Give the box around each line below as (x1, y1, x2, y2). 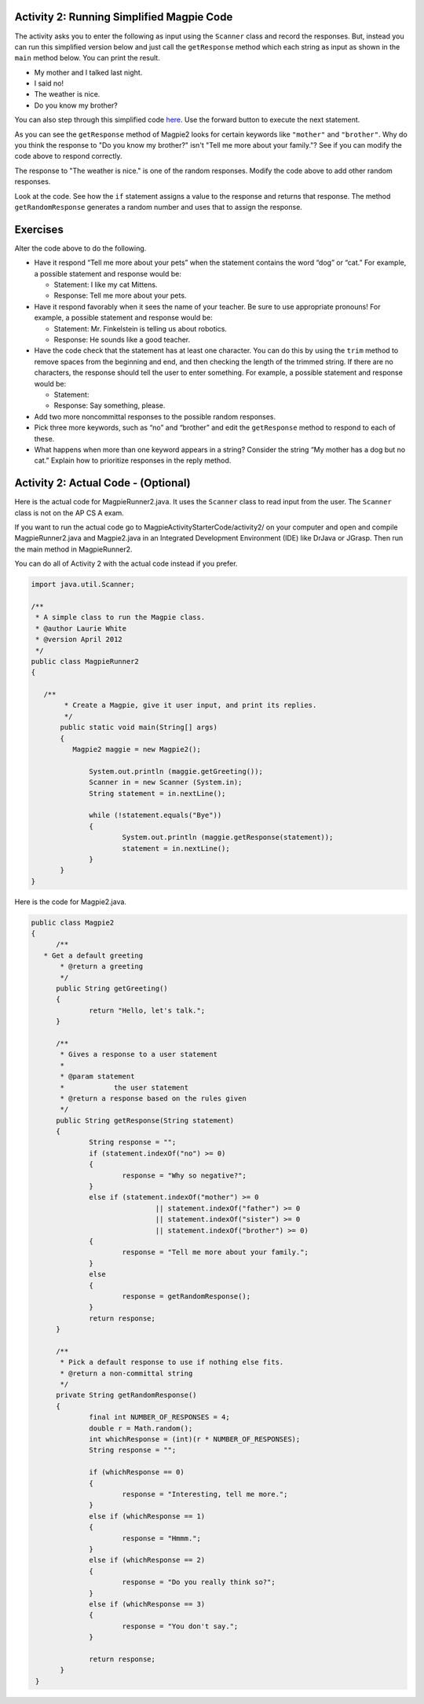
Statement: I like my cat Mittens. (53, 280, 158, 290)
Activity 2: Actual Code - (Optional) (14, 476, 192, 490)
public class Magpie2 (31, 918, 115, 927)
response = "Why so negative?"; (122, 1171, 247, 1180)
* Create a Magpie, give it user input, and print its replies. (64, 701, 317, 710)
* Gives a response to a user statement (60, 1050, 217, 1059)
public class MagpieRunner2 (31, 657, 139, 665)
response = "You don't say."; (122, 1622, 239, 1630)
